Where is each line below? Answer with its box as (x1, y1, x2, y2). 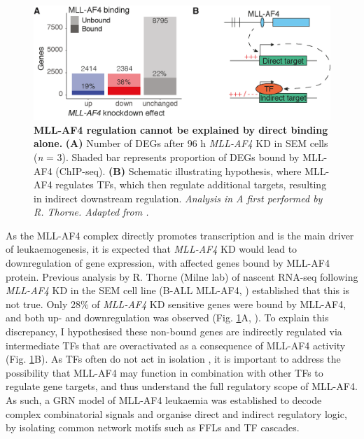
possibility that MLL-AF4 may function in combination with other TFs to (6, 365, 323, 379)
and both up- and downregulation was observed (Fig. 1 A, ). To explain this (6, 310, 329, 325)
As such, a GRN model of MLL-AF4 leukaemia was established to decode (6, 393, 322, 407)
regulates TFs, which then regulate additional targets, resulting (55, 177, 327, 192)
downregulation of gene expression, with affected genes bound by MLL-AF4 (6, 256, 330, 270)
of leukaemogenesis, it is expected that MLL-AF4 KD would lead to (6, 242, 297, 256)
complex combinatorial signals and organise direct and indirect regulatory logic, (6, 406, 347, 421)
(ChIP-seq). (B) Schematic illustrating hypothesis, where (55, 163, 302, 178)
